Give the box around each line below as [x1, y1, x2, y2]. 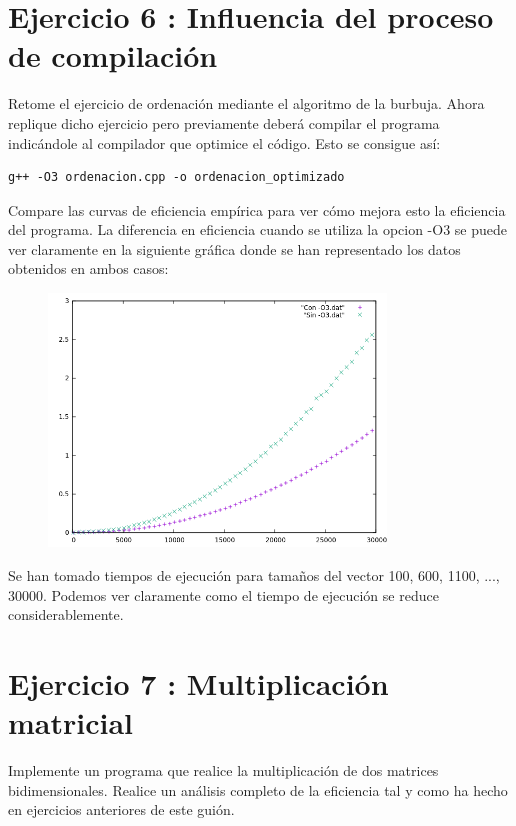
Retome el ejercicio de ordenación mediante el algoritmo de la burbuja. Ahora [8, 93, 485, 114]
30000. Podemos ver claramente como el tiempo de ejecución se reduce [8, 584, 439, 605]
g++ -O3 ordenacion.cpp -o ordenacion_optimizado [8, 170, 345, 185]
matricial [8, 702, 134, 743]
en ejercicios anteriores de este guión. [8, 799, 235, 820]
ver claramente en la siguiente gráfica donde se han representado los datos [8, 238, 461, 259]
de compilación [8, 35, 218, 76]
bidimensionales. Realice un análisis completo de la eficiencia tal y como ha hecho [8, 779, 508, 800]
